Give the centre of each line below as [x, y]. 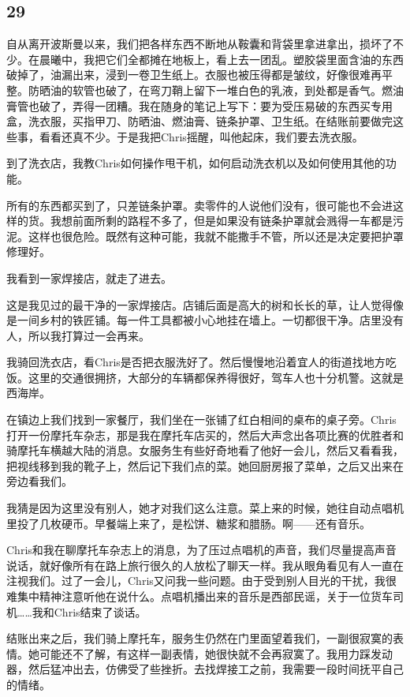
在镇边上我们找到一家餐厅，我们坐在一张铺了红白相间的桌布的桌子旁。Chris [201, 420]
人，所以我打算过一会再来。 [78, 335]
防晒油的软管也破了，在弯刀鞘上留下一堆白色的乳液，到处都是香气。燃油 [216, 90]
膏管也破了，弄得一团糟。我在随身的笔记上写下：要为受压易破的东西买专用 [199, 105]
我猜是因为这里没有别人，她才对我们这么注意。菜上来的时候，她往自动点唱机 [205, 508]
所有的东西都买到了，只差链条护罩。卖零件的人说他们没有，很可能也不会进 [199, 205]
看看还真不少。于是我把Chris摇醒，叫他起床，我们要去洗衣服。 [201, 136]
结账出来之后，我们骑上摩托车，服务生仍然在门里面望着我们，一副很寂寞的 [199, 638]
